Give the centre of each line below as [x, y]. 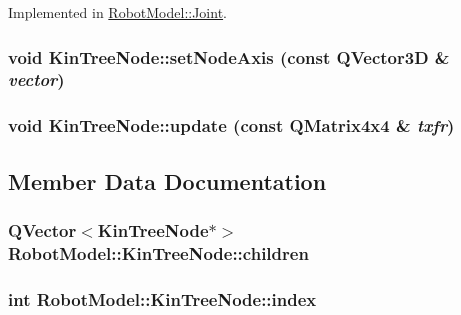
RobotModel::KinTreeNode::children [158, 252]
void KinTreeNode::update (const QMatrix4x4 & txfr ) [231, 125]
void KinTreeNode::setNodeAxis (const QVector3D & [229, 56]
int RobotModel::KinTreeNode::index [162, 298]
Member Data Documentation [167, 180]
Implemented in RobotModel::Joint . [117, 12]
